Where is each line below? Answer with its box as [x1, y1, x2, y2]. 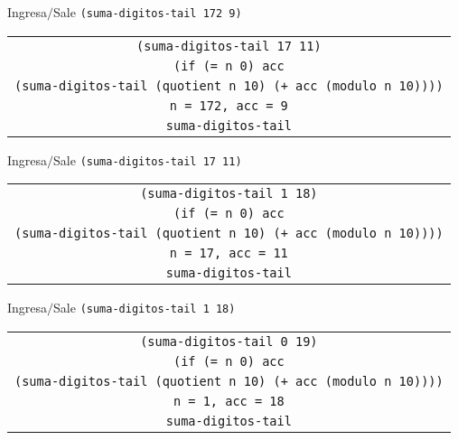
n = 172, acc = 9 [169, 98, 288, 113]
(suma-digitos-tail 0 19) [140, 333, 318, 349]
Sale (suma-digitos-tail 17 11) [53, 150, 242, 169]
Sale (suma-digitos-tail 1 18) [53, 298, 236, 317]
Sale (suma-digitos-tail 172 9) [53, 3, 242, 21]
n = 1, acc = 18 [173, 393, 285, 408]
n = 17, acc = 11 [169, 246, 288, 261]
